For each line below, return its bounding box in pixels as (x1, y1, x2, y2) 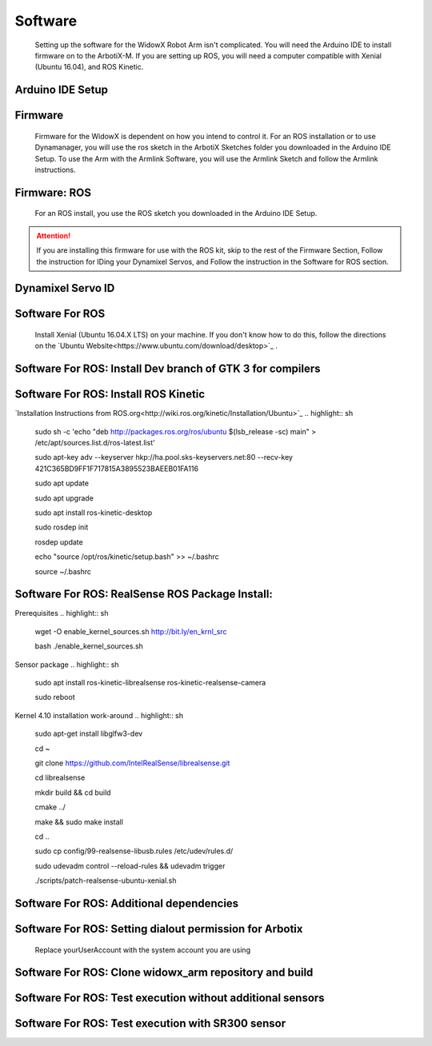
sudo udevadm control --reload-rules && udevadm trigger (34, 860, 226, 871)
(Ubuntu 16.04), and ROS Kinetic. (34, 62, 144, 72)
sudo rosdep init (34, 522, 89, 532)
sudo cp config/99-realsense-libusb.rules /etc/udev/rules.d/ (34, 846, 234, 856)
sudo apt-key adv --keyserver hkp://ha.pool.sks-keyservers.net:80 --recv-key (34, 453, 294, 462)
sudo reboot (34, 693, 75, 702)
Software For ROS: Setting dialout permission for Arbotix (14, 922, 303, 936)
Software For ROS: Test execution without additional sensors (14, 992, 325, 1005)
